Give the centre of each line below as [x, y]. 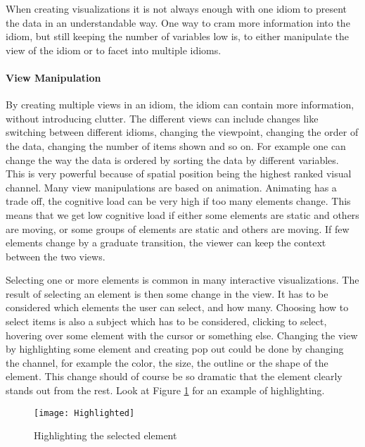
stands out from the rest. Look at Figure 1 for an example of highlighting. [165, 390]
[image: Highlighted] [84, 413]
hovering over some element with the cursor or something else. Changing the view [182, 335]
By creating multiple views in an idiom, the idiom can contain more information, [180, 105]
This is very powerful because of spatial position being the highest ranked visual [179, 174]
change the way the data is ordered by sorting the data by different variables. [172, 159]
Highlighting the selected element [105, 435]
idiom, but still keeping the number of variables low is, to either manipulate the [178, 36]
